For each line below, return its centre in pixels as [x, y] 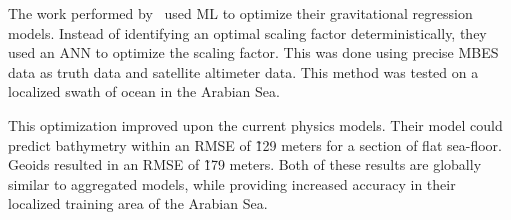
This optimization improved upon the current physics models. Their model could [255, 124]
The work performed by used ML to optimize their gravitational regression [240, 13]
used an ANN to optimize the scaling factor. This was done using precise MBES [253, 52]
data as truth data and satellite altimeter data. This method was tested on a [243, 71]
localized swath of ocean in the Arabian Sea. [144, 91]
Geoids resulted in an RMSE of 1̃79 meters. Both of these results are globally [245, 164]
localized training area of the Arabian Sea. [138, 203]
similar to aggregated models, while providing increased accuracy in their [232, 183]
